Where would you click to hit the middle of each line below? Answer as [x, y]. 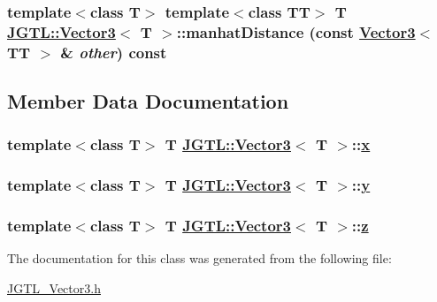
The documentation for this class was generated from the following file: [199, 258]
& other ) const [114, 52]
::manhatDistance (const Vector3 [296, 31]
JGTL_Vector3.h [54, 287]
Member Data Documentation [148, 101]
